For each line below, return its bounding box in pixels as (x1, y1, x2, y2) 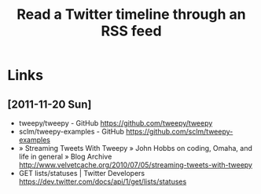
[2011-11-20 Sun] (7, 97, 92, 111)
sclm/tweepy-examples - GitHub (18, 127, 125, 136)
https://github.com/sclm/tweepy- (126, 127, 233, 136)
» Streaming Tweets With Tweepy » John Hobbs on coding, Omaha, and (18, 144, 253, 152)
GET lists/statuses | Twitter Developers (18, 169, 145, 178)
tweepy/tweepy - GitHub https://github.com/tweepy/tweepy (18, 119, 213, 127)
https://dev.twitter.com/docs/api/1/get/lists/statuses (18, 177, 187, 186)
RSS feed (101, 22, 162, 40)
